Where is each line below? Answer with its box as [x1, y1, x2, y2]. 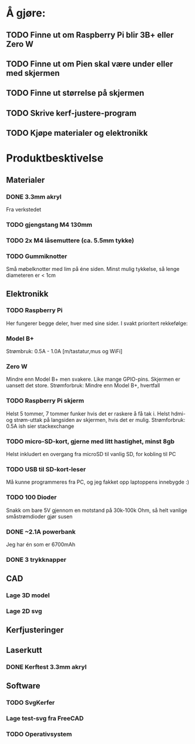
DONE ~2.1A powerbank [6, 527, 76, 535]
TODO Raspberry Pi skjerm [6, 397, 84, 405]
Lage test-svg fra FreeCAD [6, 715, 84, 723]
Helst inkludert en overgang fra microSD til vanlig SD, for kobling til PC [6, 451, 176, 458]
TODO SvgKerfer [6, 699, 55, 707]
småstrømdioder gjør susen [6, 512, 73, 520]
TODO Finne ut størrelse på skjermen [6, 88, 144, 98]
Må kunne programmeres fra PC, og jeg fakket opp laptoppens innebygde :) [6, 478, 190, 485]
